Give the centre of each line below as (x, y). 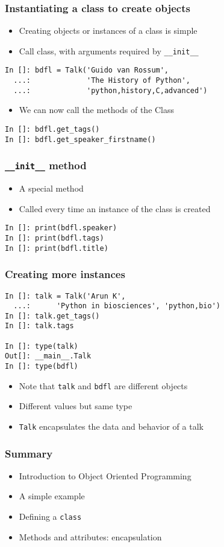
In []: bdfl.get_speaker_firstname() (80, 139)
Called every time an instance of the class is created (115, 208)
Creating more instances (65, 274)
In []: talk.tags (39, 326)
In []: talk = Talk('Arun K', (65, 296)
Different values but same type (76, 406)
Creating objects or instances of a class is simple (108, 31)
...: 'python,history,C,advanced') (110, 90)
